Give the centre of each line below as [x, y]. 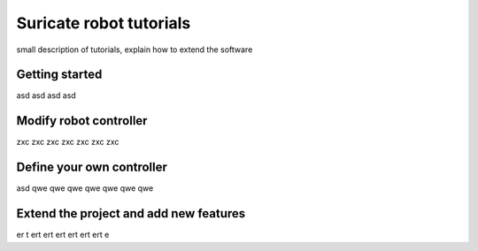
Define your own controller [92, 167]
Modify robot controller [82, 121]
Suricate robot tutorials [104, 23]
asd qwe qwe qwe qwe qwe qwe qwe [85, 188]
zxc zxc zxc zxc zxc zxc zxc [68, 142]
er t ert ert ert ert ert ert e [63, 235]
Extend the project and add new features [131, 213]
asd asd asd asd [46, 95]
